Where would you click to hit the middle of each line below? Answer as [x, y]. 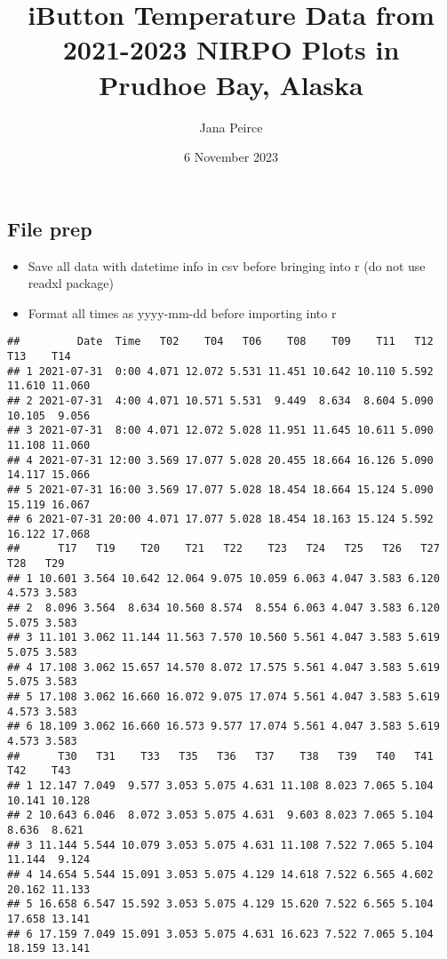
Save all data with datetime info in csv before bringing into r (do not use [227, 265]
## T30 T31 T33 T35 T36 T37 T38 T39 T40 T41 [220, 756]
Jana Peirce [231, 127]
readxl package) [71, 283]
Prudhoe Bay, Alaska [231, 84]
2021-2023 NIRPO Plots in [231, 49]
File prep [50, 228]
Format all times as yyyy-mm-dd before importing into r [182, 312]
